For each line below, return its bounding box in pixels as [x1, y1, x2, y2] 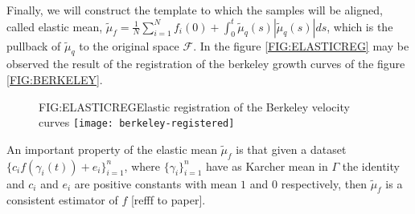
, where [124, 157, 160, 174]
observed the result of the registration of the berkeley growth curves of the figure [6, 55, 405, 72]
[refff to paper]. [130, 192, 206, 208]
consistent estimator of [6, 192, 118, 208]
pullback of [6, 37, 61, 54]
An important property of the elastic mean [6, 140, 217, 157]
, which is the [327, 18, 393, 34]
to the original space [79, 37, 179, 54]
